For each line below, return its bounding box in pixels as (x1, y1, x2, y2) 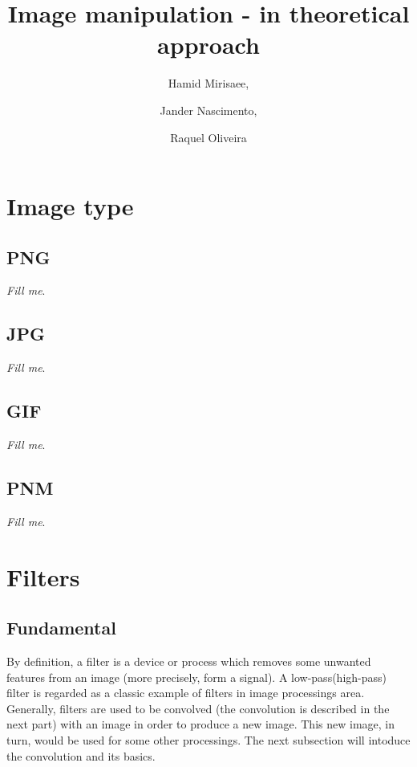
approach (157, 28, 260, 61)
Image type (6, 190, 134, 222)
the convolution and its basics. (6, 747, 156, 764)
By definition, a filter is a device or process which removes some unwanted (6, 653, 371, 670)
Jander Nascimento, (160, 101, 257, 118)
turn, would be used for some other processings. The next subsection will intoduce (6, 732, 411, 749)
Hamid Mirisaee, (168, 75, 249, 92)
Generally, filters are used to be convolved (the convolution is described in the (6, 700, 390, 716)
